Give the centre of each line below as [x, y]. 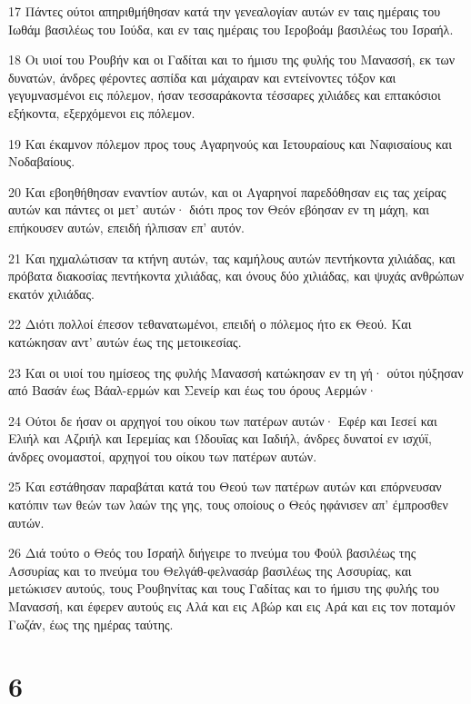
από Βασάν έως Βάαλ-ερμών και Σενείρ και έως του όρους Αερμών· [193, 390]
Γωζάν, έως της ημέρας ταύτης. [91, 624]
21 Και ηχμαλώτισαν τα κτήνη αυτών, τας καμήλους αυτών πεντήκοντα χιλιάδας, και [232, 258]
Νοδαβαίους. [42, 161]
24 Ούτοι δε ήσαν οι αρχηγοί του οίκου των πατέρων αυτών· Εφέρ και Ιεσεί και [223, 420]
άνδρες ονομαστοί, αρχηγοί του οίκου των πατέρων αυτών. [163, 456]
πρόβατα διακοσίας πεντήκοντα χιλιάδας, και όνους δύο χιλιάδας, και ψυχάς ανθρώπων [236, 276]
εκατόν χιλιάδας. [51, 293]
